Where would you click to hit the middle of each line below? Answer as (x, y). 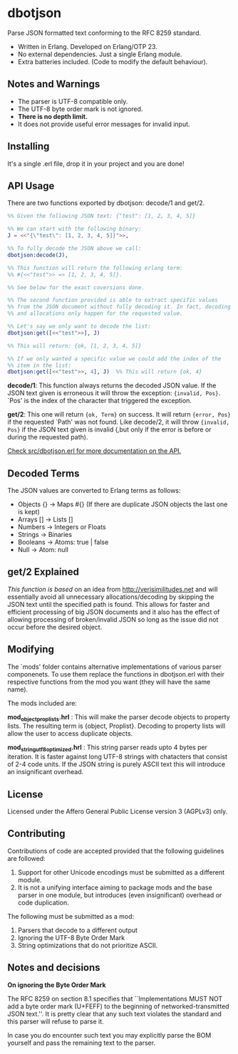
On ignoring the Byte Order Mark (57, 985)
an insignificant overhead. (46, 772)
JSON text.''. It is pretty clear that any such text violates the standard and (115, 1013)
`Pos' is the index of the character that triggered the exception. (100, 401)
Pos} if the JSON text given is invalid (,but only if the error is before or (109, 429)
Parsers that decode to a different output (77, 930)
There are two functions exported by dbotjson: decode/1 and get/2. (106, 203)
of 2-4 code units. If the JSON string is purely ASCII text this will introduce (117, 764)
